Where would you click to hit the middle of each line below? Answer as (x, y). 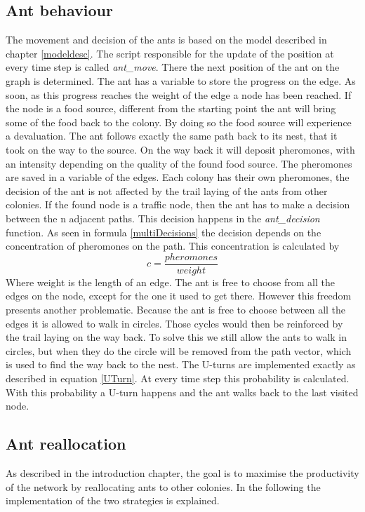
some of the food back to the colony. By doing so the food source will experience (179, 122)
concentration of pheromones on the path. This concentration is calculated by (173, 246)
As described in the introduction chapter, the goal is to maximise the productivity (182, 472)
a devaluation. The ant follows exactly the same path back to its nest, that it (172, 136)
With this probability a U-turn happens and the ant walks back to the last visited (182, 392)
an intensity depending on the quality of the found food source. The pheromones (179, 163)
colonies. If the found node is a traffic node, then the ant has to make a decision (178, 204)
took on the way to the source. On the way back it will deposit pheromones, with (180, 149)
